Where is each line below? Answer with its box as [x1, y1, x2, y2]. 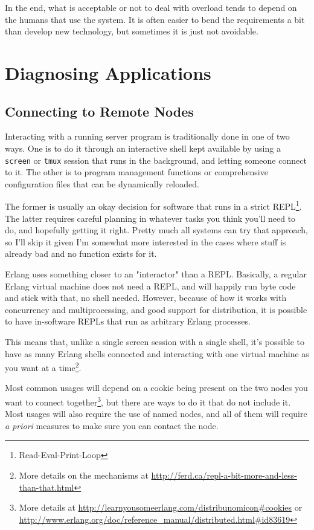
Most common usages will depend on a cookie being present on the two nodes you [5, 381, 308, 394]
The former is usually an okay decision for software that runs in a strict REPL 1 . [5, 198, 302, 213]
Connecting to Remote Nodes [5, 102, 194, 120]
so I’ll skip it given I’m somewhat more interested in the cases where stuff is [5, 235, 286, 248]
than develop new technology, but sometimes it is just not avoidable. [5, 25, 258, 37]
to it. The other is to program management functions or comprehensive [5, 166, 268, 178]
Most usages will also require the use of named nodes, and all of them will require [5, 407, 307, 420]
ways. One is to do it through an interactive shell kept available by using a [5, 141, 281, 154]
